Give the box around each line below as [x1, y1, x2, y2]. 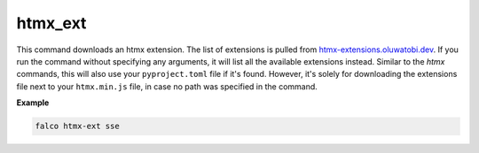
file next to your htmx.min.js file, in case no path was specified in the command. [16, 80, 318, 92]
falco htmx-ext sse [35, 121, 120, 132]
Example [16, 97, 50, 108]
